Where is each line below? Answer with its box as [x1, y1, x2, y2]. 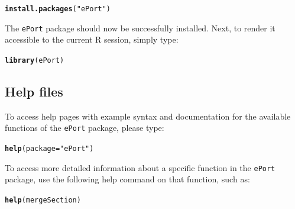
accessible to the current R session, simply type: [5, 33, 179, 46]
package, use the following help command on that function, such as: [5, 173, 250, 185]
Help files [5, 82, 63, 100]
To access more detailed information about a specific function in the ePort [5, 161, 275, 173]
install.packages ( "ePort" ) [5, 5, 111, 13]
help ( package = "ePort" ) [5, 144, 94, 153]
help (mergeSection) [5, 195, 81, 204]
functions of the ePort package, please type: [5, 121, 164, 134]
